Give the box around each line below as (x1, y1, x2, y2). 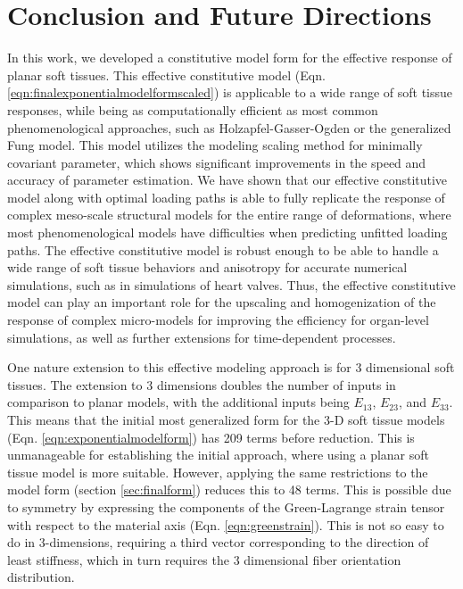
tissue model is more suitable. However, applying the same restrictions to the (7, 462, 428, 481)
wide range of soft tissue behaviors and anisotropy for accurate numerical (7, 258, 408, 277)
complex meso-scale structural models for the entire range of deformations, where (7, 205, 451, 224)
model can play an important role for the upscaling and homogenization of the (7, 293, 436, 311)
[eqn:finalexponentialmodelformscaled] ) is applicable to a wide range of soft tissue (7, 83, 453, 102)
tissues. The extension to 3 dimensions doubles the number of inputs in (7, 375, 396, 394)
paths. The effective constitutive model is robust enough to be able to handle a (7, 240, 439, 259)
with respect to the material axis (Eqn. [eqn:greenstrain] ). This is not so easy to (7, 515, 444, 534)
